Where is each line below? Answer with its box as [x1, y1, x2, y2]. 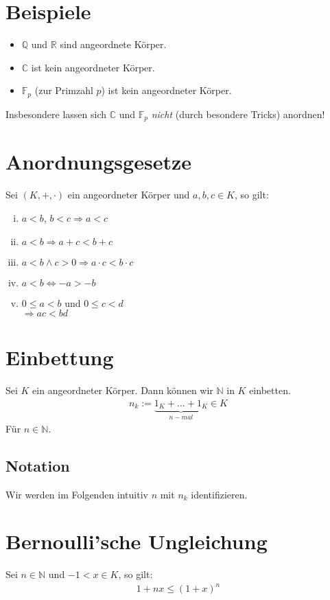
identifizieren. [191, 487, 248, 501]
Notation [5, 454, 70, 476]
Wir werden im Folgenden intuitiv [5, 487, 148, 501]
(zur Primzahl [34, 83, 93, 97]
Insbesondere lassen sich [5, 106, 107, 121]
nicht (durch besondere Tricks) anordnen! [151, 106, 325, 121]
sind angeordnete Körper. [60, 37, 167, 51]
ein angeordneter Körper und [67, 187, 190, 202]
